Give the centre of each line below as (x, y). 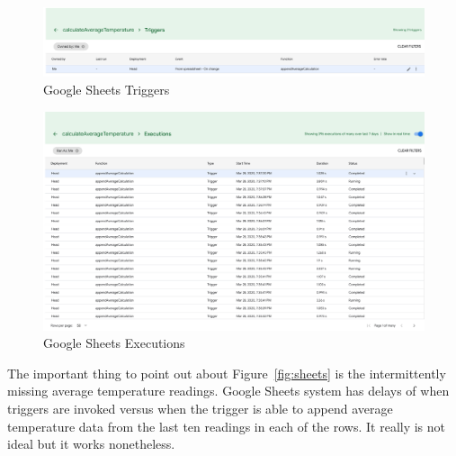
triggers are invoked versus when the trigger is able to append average (200, 409)
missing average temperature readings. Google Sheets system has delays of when (228, 391)
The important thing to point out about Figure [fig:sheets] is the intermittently (227, 373)
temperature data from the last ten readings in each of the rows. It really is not (227, 426)
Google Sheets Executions (114, 343)
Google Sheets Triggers (107, 90)
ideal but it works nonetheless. (91, 444)
